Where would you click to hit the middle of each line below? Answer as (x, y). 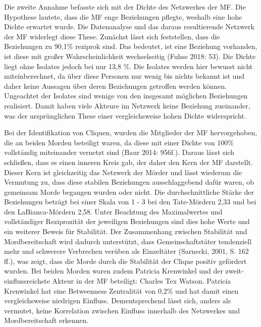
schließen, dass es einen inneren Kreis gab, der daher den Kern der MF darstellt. (128, 162)
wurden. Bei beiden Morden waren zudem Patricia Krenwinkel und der (114, 271)
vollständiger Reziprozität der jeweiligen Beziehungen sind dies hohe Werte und (127, 221)
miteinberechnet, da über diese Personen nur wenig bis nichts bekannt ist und (124, 76)
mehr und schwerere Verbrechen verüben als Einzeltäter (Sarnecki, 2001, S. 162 (126, 251)
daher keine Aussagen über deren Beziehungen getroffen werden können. (116, 86)
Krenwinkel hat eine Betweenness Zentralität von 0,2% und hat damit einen (121, 290)
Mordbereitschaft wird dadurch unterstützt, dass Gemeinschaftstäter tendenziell (128, 241)
